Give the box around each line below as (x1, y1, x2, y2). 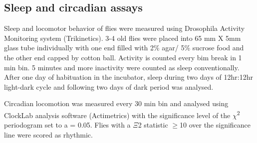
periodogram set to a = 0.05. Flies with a (4, 120, 131, 130)
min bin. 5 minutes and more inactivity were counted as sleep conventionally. (4, 62, 240, 72)
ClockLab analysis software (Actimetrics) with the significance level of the (4, 110, 231, 120)
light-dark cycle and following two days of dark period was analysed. (4, 81, 214, 92)
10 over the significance (180, 120, 251, 130)
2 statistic (138, 120, 168, 130)
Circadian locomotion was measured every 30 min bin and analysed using (4, 98, 229, 109)
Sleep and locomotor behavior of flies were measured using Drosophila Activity (4, 23, 245, 33)
